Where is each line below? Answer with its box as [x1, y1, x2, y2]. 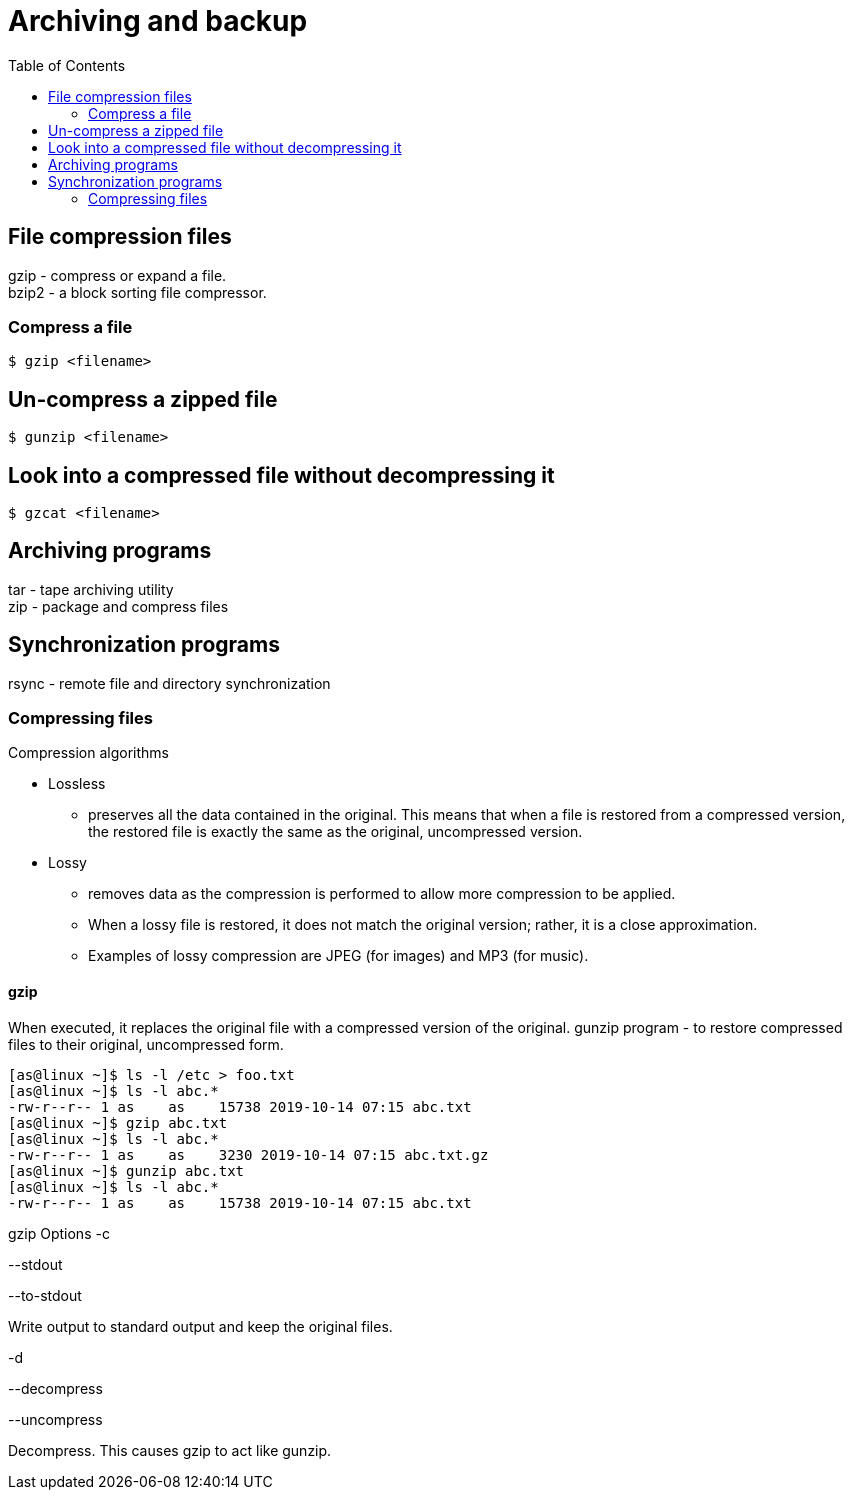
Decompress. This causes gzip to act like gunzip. [8, 1441, 332, 1459]
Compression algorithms [8, 744, 169, 762]
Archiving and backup [8, 4, 308, 38]
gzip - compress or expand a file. [8, 266, 227, 284]
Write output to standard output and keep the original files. [8, 1317, 393, 1335]
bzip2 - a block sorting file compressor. [8, 283, 267, 301]
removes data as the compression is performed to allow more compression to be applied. [88, 885, 676, 903]
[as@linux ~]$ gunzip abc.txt [8, 1162, 245, 1179]
